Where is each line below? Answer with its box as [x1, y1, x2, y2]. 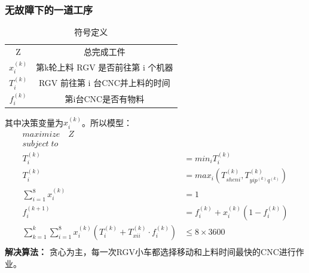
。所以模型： [82, 116, 133, 128]
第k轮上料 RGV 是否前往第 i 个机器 [36, 60, 173, 73]
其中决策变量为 [5, 116, 63, 128]
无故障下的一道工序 [5, 2, 93, 17]
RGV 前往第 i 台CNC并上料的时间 [38, 76, 170, 89]
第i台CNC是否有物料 [65, 92, 145, 105]
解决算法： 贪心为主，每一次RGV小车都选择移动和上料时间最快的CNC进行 [5, 245, 296, 257]
